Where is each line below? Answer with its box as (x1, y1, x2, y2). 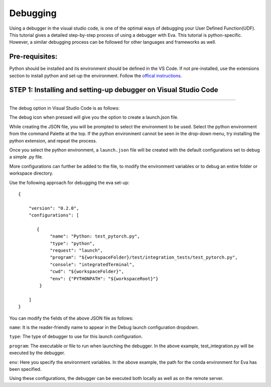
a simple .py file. (9, 154, 44, 160)
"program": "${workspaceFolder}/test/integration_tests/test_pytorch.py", (50, 255, 238, 260)
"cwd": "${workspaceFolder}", (50, 269, 124, 274)
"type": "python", (50, 241, 95, 246)
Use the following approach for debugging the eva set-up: (9, 179, 130, 186)
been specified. (9, 366, 42, 372)
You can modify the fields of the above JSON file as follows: (9, 315, 133, 321)
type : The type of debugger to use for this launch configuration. (9, 334, 143, 340)
